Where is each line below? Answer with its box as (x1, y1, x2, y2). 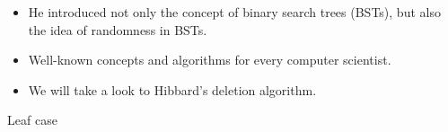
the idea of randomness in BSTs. (28, 20, 207, 39)
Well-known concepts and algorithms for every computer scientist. (28, 50, 391, 69)
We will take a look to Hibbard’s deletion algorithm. (28, 80, 317, 99)
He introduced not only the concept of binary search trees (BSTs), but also (28, 3, 441, 21)
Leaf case (7, 110, 57, 129)
